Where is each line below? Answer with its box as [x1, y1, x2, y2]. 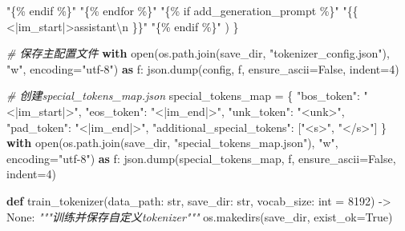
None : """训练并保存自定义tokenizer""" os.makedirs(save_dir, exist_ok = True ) [6, 208, 393, 225]
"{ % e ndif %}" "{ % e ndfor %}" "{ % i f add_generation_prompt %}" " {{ [6, 2, 358, 18]
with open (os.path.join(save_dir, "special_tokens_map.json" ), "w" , [6, 134, 338, 151]
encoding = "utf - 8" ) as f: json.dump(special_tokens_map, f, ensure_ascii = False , [6, 149, 396, 166]
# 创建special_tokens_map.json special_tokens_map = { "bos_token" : [6, 87, 360, 104]
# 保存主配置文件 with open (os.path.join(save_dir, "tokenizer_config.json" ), [6, 45, 390, 62]
